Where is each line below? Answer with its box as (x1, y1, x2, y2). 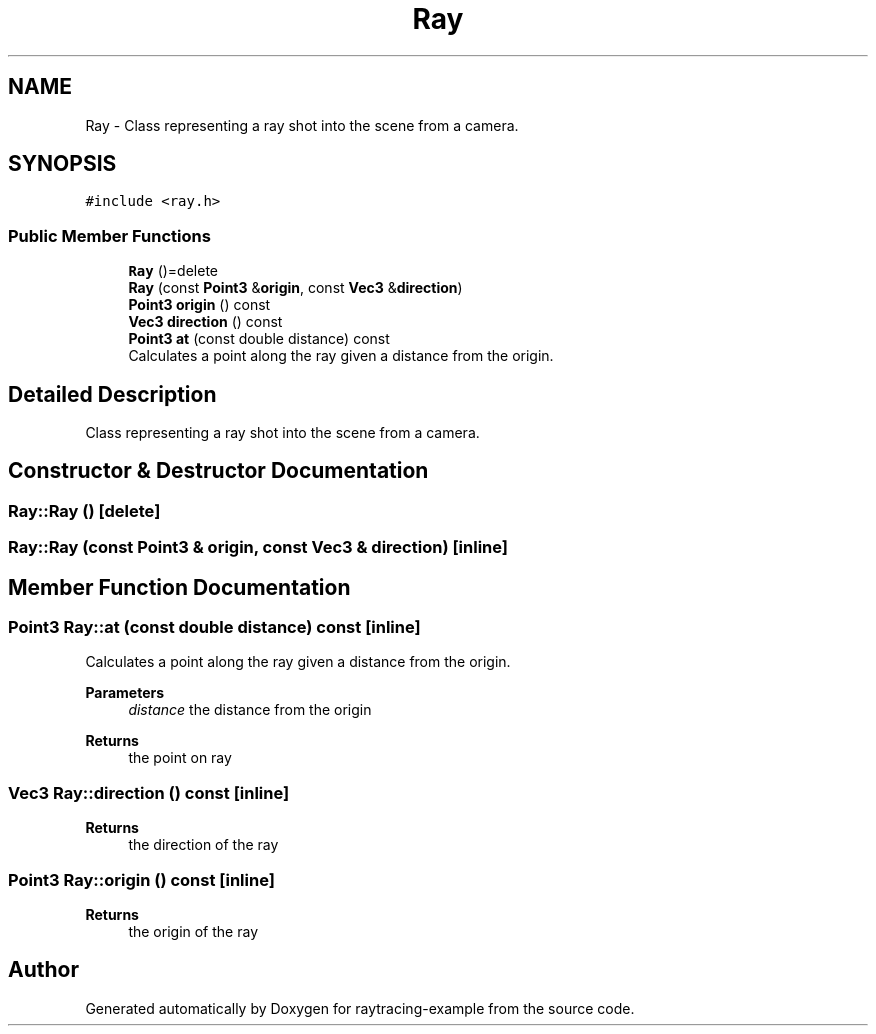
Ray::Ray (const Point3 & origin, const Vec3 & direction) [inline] (8, 537, 508, 558)
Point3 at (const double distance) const (128, 330, 390, 348)
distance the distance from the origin (128, 701, 372, 719)
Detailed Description (8, 381, 217, 407)
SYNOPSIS (8, 151, 117, 177)
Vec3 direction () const (128, 313, 283, 331)
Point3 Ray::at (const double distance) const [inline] (8, 617, 421, 638)
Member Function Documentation (8, 574, 351, 600)
